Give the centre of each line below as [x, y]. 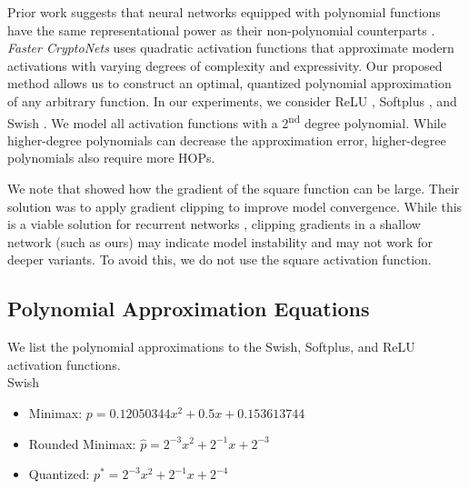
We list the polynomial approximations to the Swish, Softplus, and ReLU [211, 347]
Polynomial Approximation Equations [189, 309]
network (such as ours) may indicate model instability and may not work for [220, 241]
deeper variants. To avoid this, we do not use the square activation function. [220, 259]
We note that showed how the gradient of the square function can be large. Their [234, 188]
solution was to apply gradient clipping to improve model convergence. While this [235, 206]
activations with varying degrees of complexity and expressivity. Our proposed [225, 65]
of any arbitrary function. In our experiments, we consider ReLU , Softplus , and [232, 100]
